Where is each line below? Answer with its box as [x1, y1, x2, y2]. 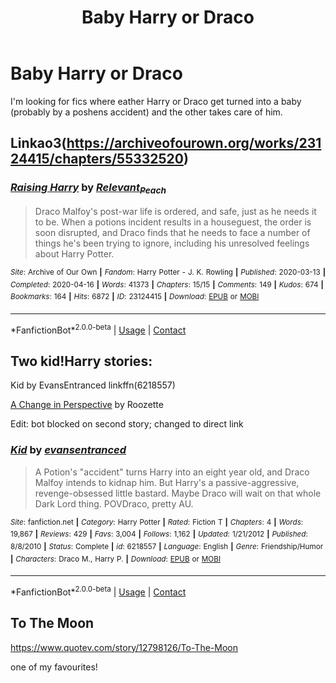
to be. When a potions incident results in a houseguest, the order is [34, 216, 312, 228]
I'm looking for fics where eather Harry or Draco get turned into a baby [10, 95, 302, 107]
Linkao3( [10, 135, 67, 152]
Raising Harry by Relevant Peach [10, 181, 167, 196]
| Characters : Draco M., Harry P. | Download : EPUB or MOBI [10, 554, 222, 564]
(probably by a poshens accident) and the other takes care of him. [10, 106, 283, 118]
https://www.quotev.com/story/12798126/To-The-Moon [10, 641, 238, 653]
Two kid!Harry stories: [10, 352, 153, 370]
